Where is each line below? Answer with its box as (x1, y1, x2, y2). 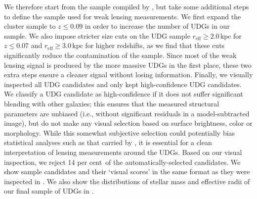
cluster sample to (4, 21, 56, 31)
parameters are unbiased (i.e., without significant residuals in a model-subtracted (4, 108, 250, 118)
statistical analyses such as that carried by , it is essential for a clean (4, 137, 212, 148)
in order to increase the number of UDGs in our (85, 21, 230, 31)
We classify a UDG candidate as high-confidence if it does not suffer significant (4, 89, 243, 99)
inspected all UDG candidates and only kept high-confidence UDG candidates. (4, 79, 242, 89)
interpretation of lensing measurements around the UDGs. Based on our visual (4, 147, 242, 157)
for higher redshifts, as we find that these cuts (85, 40, 225, 50)
